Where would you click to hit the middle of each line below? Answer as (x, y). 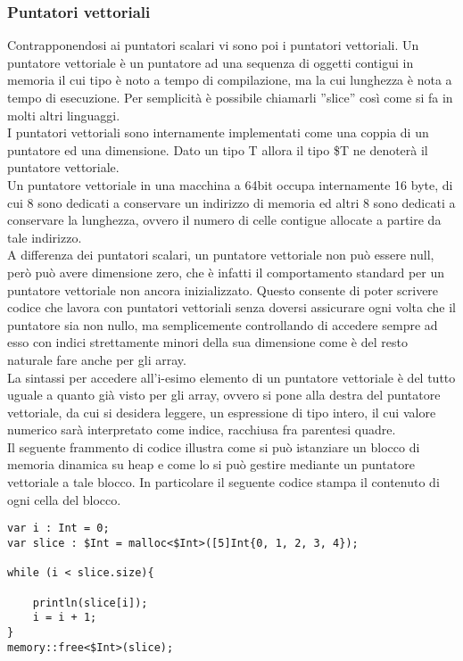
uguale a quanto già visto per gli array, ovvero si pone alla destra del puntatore (224, 395)
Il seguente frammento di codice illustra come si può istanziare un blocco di (214, 446)
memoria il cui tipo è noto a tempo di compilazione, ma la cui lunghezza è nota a (230, 80)
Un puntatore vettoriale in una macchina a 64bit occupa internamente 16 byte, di (230, 184)
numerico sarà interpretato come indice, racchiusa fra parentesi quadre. (202, 430)
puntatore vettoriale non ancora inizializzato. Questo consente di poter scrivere (223, 289)
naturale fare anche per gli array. (97, 359)
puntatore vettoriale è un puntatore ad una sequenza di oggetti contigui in (211, 62)
